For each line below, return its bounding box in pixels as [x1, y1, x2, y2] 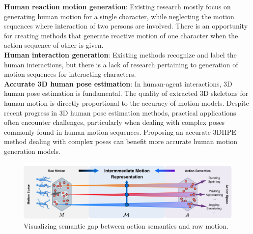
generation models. [4, 146, 60, 156]
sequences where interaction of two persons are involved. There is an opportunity [4, 21, 248, 31]
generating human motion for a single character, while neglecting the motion [4, 11, 234, 21]
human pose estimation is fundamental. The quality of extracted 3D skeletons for [4, 88, 249, 98]
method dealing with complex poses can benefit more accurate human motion [4, 136, 238, 146]
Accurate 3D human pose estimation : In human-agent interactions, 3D [4, 78, 232, 88]
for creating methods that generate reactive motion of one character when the [4, 30, 238, 40]
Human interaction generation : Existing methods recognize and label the [4, 49, 237, 59]
